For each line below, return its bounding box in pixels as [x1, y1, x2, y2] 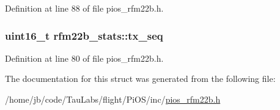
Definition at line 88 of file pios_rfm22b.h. [5, 2, 164, 14]
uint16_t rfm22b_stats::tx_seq [5, 28, 163, 43]
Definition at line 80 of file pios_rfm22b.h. [5, 51, 164, 64]
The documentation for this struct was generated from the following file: [5, 72, 276, 85]
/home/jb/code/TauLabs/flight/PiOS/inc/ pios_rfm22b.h [5, 93, 221, 105]
